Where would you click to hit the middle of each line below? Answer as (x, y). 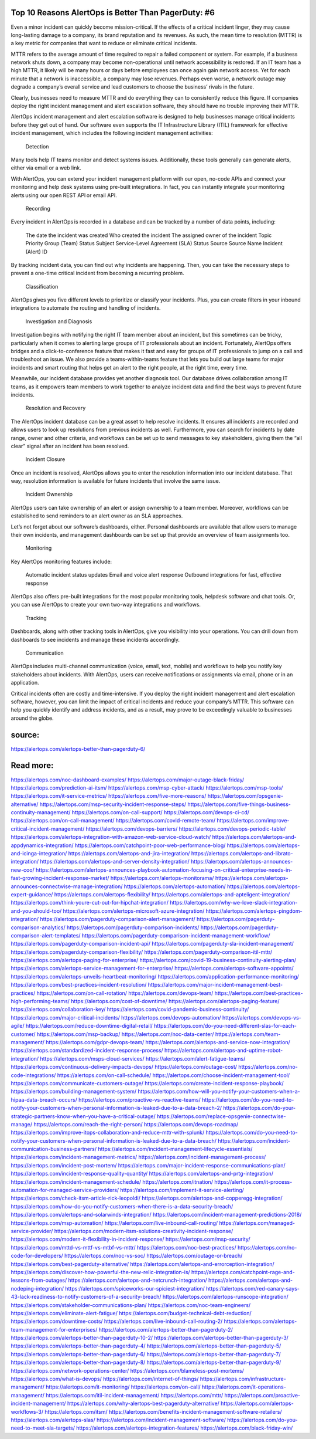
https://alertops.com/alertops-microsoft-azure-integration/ (134, 911)
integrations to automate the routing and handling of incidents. (86, 308)
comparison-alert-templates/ (46, 935)
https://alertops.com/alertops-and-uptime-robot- (224, 1051)
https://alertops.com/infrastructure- (243, 1379)
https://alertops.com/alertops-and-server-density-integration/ (115, 862)
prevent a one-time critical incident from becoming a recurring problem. (97, 273)
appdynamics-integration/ (42, 845)
